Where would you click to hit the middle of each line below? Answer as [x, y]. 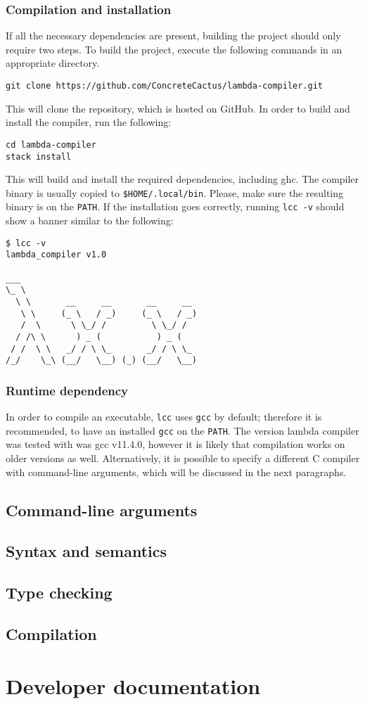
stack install [39, 156]
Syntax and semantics [87, 551]
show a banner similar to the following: [90, 220]
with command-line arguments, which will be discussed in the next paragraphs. [176, 472]
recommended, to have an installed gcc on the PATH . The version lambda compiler [182, 430]
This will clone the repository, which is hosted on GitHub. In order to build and [178, 108]
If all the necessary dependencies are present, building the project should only [173, 36]
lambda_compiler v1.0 [56, 255]
